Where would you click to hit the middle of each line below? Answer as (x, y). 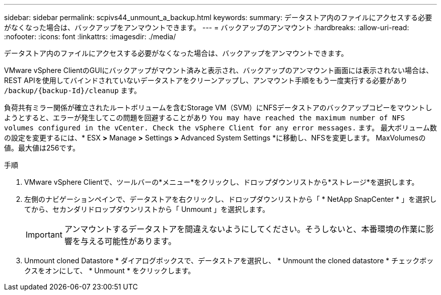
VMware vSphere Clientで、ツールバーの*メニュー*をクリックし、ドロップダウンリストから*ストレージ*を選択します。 (222, 182)
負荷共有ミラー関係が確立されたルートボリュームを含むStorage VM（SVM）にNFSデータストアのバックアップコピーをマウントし (218, 107)
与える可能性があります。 (128, 241)
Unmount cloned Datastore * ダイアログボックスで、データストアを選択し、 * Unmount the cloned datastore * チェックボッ (229, 261)
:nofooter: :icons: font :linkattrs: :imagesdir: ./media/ (90, 36)
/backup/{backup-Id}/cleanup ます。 (73, 90)
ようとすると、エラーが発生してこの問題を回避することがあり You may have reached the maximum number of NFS (205, 118)
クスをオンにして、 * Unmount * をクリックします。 (110, 271)
